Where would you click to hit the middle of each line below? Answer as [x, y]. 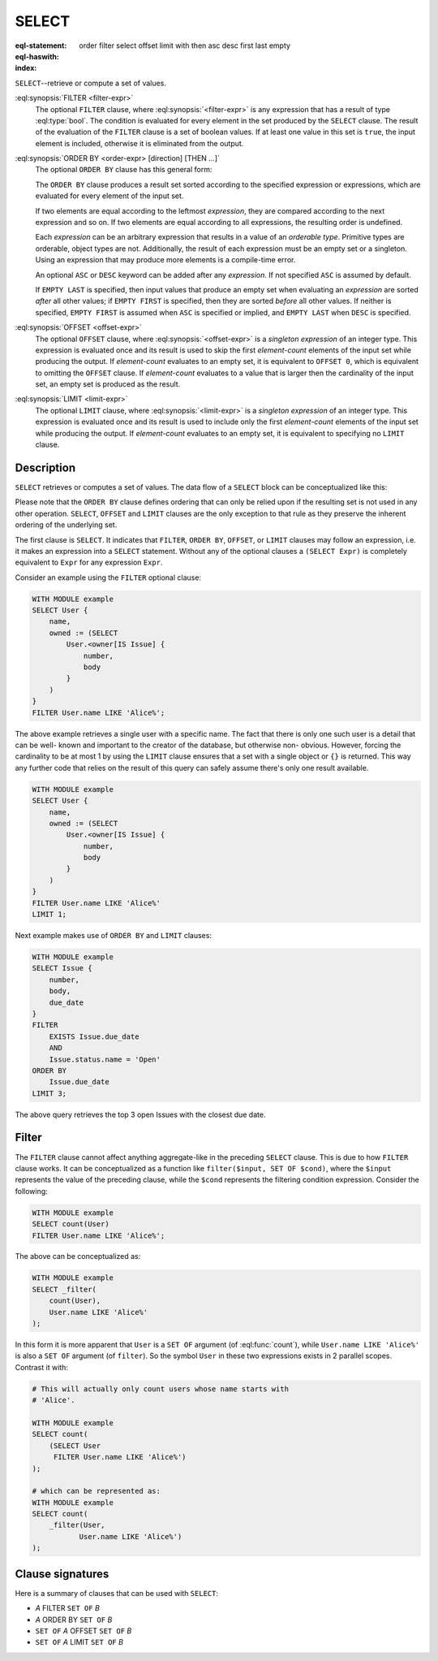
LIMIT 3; [49, 1093]
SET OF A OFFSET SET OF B [84, 1631]
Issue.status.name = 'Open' [105, 1059]
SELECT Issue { [62, 968]
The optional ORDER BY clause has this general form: [124, 170]
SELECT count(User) [71, 1224]
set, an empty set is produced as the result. [108, 384]
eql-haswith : [37, 56]
